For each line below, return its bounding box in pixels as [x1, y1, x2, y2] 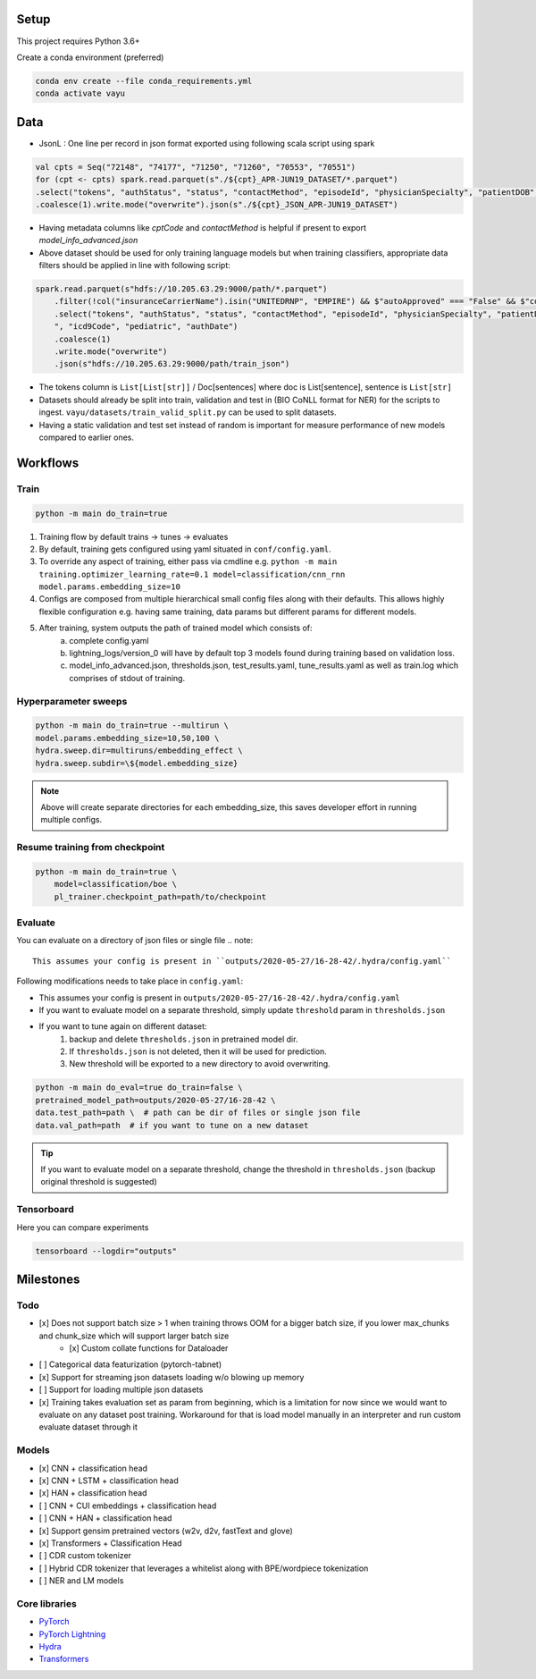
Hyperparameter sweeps [16, 695, 128, 707]
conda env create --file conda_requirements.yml [35, 76, 253, 86]
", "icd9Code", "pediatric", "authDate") [54, 322, 239, 332]
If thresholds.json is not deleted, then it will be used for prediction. [69, 1046, 328, 1057]
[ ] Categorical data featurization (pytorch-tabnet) [38, 1359, 222, 1370]
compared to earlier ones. [38, 432, 134, 443]
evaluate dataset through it [38, 1422, 138, 1432]
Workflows [16, 455, 80, 470]
